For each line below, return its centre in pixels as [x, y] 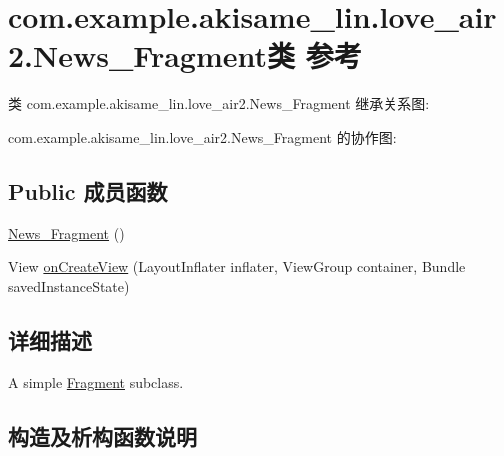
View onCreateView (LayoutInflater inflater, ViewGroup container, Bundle [237, 266]
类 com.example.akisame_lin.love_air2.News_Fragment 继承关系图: [219, 103]
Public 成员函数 [88, 190]
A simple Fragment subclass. [96, 381]
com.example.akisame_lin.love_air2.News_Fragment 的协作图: [202, 136]
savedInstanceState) [69, 285]
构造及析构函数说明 [102, 435]
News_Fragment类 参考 [197, 55]
